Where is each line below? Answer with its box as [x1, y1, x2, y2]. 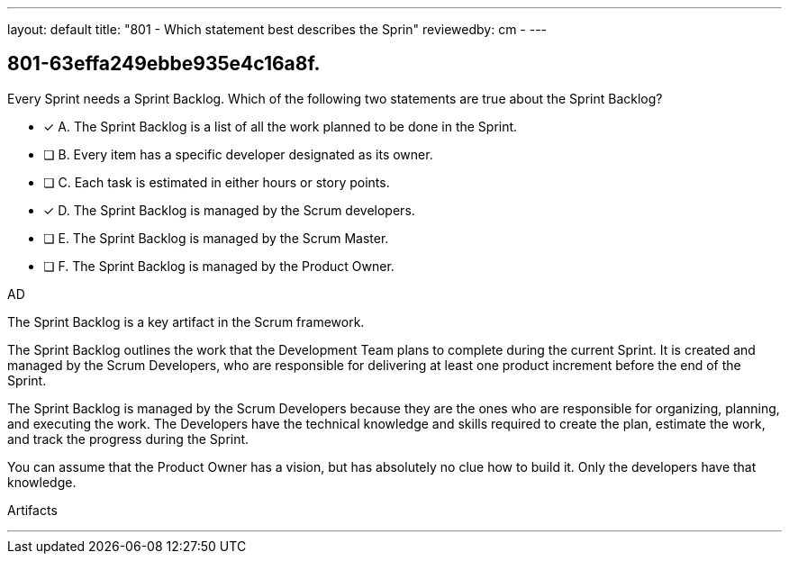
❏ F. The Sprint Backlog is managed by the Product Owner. [43, 258, 394, 274]
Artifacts [7, 502, 58, 518]
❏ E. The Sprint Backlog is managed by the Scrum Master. [43, 230, 389, 246]
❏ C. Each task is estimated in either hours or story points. [43, 174, 390, 190]
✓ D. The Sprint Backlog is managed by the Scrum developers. [43, 202, 415, 218]
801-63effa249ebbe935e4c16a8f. [7, 52, 321, 76]
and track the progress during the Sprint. [7, 430, 249, 447]
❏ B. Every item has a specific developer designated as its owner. [43, 146, 433, 162]
